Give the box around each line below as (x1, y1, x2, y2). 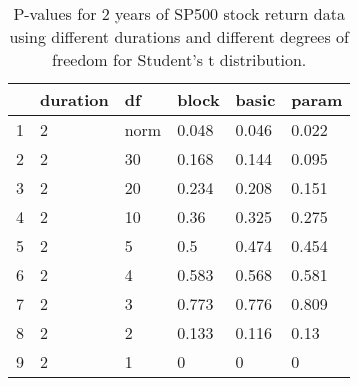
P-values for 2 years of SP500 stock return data (13, 2, 345, 25)
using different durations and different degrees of (9, 25, 349, 48)
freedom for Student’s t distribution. (52, 48, 307, 71)
